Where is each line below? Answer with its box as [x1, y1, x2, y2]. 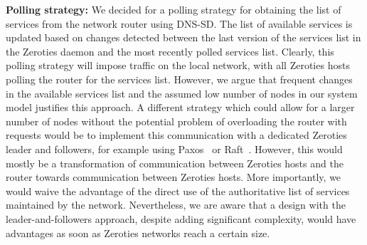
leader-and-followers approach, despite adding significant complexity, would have [6, 211, 356, 226]
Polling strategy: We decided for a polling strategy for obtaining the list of [6, 2, 341, 16]
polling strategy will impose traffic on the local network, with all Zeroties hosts [6, 58, 350, 73]
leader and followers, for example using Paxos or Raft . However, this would [6, 141, 343, 156]
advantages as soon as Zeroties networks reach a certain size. [6, 225, 270, 240]
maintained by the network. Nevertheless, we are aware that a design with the [6, 197, 346, 212]
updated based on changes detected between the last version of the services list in [6, 30, 361, 45]
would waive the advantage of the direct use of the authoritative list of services [6, 183, 350, 198]
